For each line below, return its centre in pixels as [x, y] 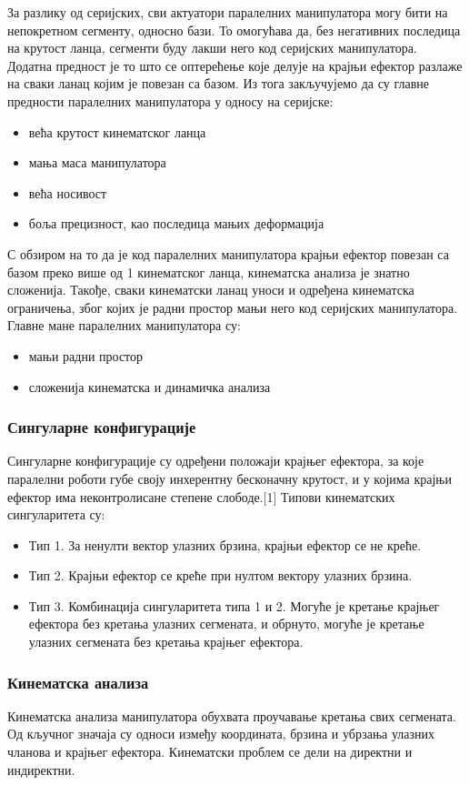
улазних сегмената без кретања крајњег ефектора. [166, 642]
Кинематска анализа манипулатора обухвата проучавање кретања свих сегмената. [232, 715]
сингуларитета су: [56, 514]
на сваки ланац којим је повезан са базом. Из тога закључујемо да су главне [218, 83]
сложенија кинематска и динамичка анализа [150, 386]
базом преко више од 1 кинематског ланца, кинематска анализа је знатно [209, 272]
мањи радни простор [86, 355]
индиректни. [41, 769]
